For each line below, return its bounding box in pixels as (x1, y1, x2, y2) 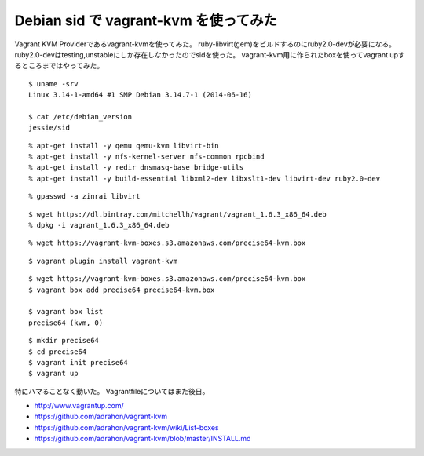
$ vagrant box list (28, 307, 104, 316)
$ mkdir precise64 (28, 336, 100, 345)
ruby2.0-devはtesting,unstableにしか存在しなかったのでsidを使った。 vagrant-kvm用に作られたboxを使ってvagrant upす (14, 49, 406, 59)
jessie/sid (28, 123, 71, 133)
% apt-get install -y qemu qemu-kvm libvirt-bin (28, 141, 219, 150)
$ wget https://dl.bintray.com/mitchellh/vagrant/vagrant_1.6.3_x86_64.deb (28, 210, 327, 219)
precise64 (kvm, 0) (28, 318, 104, 327)
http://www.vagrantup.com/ (34, 401, 125, 410)
